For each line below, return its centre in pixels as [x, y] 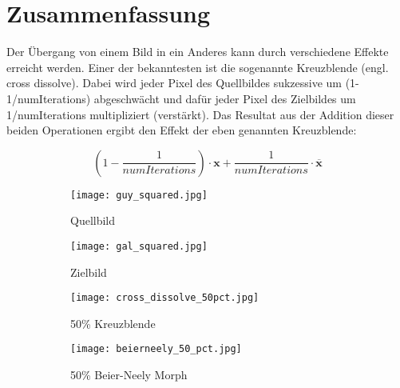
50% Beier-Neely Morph [129, 375]
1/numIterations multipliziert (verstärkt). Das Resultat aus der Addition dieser [200, 114]
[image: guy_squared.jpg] [139, 195]
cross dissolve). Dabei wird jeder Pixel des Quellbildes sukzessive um [174, 83]
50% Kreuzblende [113, 323]
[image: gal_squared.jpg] [139, 246]
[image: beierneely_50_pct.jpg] [156, 349]
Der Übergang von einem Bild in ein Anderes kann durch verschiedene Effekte [198, 52]
